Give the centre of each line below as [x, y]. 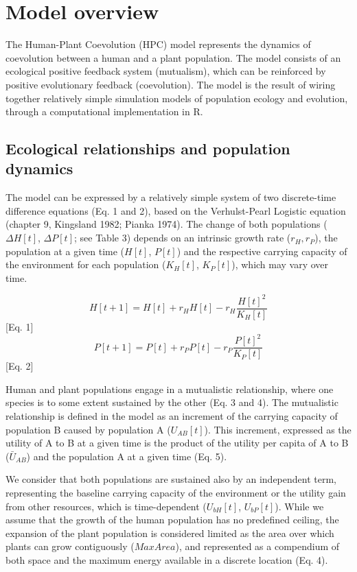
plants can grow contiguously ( [70, 546]
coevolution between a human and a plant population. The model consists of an [173, 57]
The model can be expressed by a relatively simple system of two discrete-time [171, 197]
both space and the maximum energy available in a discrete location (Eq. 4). [167, 559]
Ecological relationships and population [148, 148]
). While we [299, 506]
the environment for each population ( [86, 264]
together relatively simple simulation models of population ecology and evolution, [177, 98]
